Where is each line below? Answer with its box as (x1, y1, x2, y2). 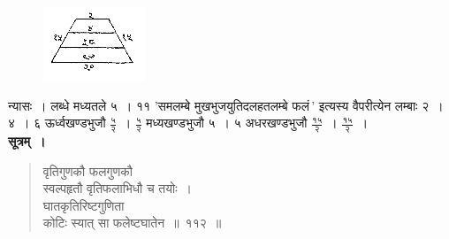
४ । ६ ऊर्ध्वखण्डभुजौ (8, 113, 106, 132)
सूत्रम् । (8, 132, 46, 150)
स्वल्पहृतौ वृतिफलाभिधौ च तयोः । (42, 179, 192, 197)
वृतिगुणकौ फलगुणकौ (42, 161, 133, 180)
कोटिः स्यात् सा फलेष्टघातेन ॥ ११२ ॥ (42, 213, 222, 232)
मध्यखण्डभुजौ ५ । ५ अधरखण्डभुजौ (146, 113, 308, 132)
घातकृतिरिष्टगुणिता (42, 196, 125, 214)
